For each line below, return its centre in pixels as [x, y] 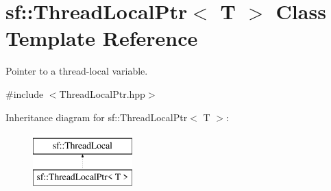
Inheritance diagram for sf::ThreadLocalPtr [97, 117]
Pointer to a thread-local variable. [77, 71]
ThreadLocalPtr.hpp [102, 93]
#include [25, 93]
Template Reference [102, 38]
